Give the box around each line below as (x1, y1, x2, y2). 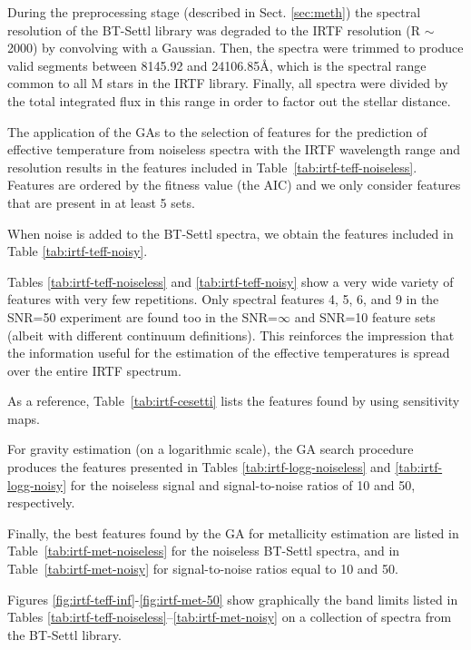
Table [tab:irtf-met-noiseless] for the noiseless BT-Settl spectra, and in (7, 541, 400, 560)
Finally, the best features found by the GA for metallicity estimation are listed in (7, 523, 459, 542)
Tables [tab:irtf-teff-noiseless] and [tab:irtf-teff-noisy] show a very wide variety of (7, 271, 454, 291)
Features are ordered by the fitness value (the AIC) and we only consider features (7, 175, 461, 194)
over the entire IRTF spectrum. (7, 360, 182, 379)
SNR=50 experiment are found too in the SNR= (7, 307, 278, 326)
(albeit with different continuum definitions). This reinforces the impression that (7, 325, 455, 344)
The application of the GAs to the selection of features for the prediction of (7, 122, 427, 141)
